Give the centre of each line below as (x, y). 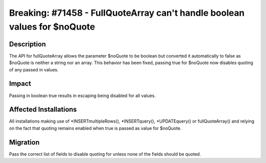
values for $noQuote (52, 27)
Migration (24, 142)
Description (28, 44)
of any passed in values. (34, 69)
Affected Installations (43, 110)
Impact (20, 84)
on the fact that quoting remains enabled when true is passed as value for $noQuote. (95, 128)
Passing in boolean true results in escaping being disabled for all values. (83, 96)
